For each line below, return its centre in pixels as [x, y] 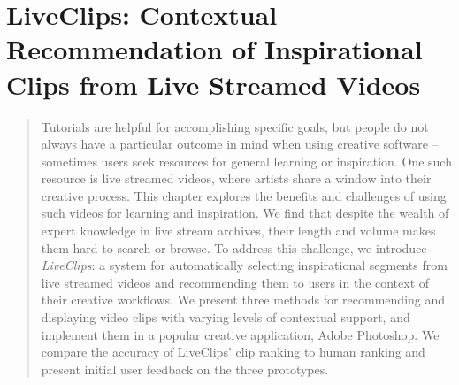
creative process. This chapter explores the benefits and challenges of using [244, 195]
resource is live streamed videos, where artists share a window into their [236, 178]
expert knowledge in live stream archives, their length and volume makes [238, 231]
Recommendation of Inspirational [214, 49]
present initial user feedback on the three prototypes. [185, 369]
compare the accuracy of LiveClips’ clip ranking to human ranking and [233, 352]
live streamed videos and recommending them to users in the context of [235, 282]
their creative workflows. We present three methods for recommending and [243, 300]
